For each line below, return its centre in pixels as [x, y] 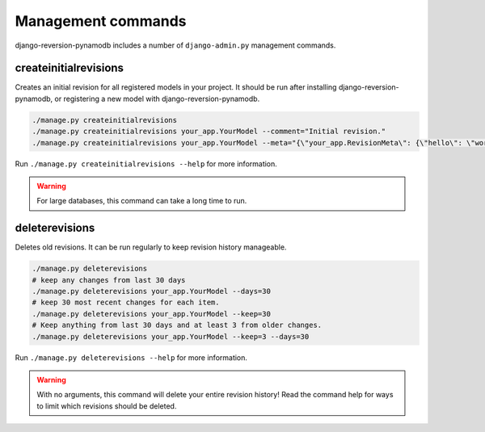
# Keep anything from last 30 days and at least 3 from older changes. [177, 325]
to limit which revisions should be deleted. [107, 406]
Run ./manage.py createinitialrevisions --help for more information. [146, 164]
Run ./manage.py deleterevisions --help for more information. [131, 357]
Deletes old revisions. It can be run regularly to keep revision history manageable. [151, 247]
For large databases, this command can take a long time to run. [142, 201]
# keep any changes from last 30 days [109, 280]
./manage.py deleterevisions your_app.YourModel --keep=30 [151, 314]
